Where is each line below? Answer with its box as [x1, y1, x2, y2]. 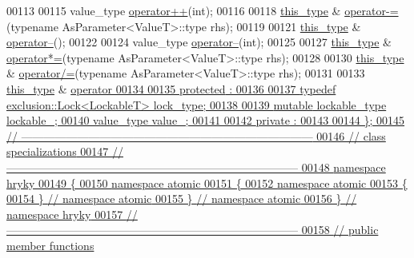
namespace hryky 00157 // [6, 205, 138, 222]
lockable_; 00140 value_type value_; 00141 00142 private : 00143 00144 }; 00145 [6, 112, 405, 129]
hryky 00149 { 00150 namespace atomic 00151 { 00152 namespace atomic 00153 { [6, 174, 408, 191]
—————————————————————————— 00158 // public [6, 221, 379, 238]
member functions [6, 236, 94, 253]
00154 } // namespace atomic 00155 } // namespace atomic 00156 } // [6, 190, 357, 207]
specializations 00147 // [6, 143, 123, 160]
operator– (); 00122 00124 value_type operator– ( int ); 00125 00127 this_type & [6, 34, 392, 50]
